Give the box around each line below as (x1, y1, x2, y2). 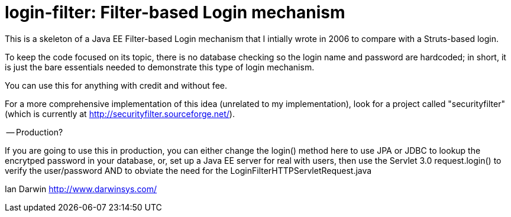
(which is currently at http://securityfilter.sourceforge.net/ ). (5, 108, 235, 119)
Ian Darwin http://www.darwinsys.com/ (5, 183, 157, 194)
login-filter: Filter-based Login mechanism (5, 2, 345, 22)
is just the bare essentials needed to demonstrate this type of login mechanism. (5, 61, 315, 72)
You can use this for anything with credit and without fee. (5, 80, 227, 90)
